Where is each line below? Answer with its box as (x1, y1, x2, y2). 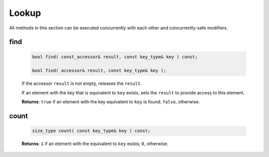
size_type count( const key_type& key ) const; (32, 128, 150, 134)
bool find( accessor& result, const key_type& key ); (32, 68, 166, 74)
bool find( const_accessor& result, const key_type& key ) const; (32, 54, 198, 60)
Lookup (9, 7, 41, 18)
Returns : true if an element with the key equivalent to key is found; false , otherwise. (21, 99, 200, 105)
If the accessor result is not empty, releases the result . (21, 80, 142, 86)
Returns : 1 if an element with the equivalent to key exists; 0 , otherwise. (21, 141, 169, 147)
